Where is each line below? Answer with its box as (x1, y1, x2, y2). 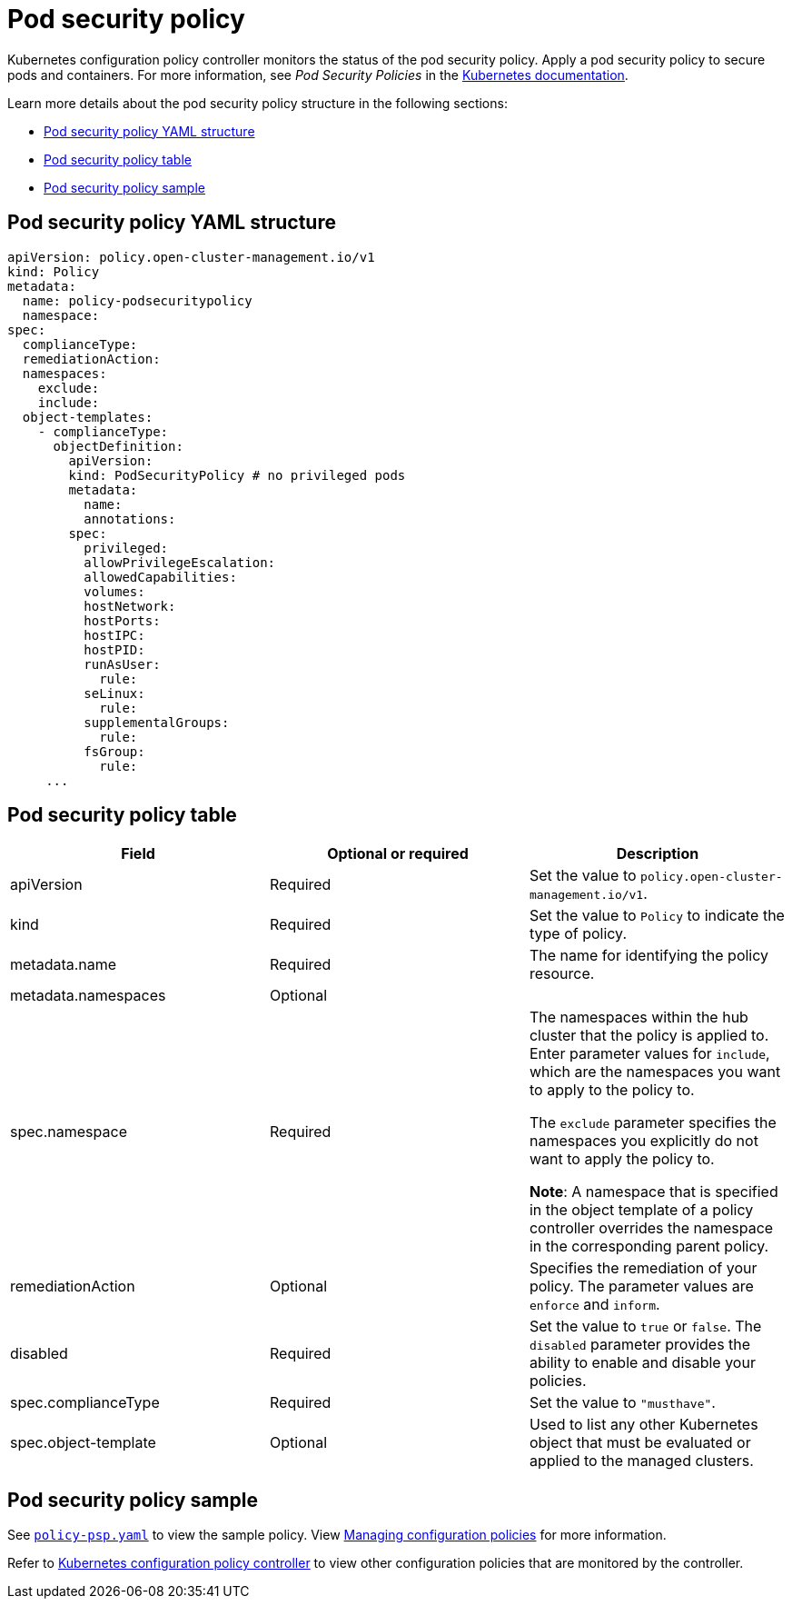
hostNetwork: (84, 598, 176, 613)
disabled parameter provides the (529, 1335, 751, 1354)
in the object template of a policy (529, 1201, 754, 1220)
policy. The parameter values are (529, 1277, 754, 1296)
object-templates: (22, 409, 153, 424)
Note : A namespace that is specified (529, 1182, 778, 1202)
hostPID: (84, 642, 145, 657)
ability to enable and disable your (529, 1353, 756, 1372)
